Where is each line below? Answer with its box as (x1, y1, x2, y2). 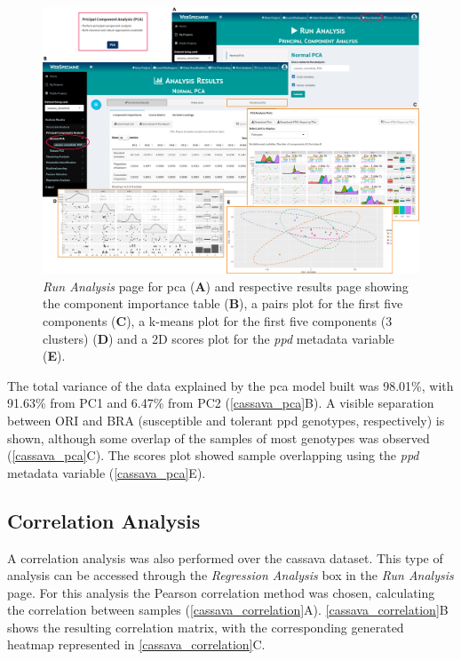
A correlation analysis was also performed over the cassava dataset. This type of (7, 548, 443, 567)
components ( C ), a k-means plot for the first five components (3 (43, 311, 393, 330)
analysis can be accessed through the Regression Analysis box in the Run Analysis (7, 566, 454, 584)
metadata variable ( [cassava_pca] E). (7, 463, 206, 481)
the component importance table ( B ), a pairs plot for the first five (43, 294, 403, 313)
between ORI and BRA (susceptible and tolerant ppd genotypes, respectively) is (7, 410, 445, 429)
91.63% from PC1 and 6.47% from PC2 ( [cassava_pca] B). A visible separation (7, 394, 434, 412)
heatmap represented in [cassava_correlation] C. (7, 635, 266, 654)
